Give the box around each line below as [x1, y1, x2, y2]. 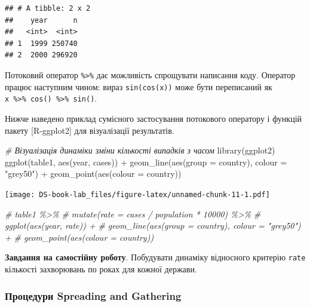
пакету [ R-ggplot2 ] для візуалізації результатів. [5, 124, 174, 136]
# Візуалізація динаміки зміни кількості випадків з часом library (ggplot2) [5, 144, 275, 156]
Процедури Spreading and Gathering [5, 288, 182, 303]
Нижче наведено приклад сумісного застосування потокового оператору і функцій [5, 112, 302, 124]
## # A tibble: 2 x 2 [5, 4, 91, 13]
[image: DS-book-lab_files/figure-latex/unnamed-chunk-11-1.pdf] [5, 190, 270, 199]
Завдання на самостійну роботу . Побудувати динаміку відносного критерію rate [5, 251, 306, 263]
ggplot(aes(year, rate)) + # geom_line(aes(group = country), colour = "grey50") [5, 219, 301, 232]
